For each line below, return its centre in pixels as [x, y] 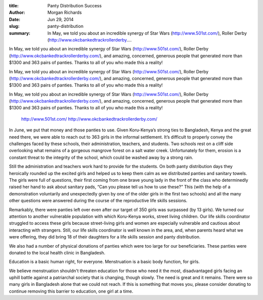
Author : [17, 13]
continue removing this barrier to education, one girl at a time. [71, 291]
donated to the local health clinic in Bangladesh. [57, 253]
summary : [20, 33]
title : [14, 6]
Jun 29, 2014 [61, 19]
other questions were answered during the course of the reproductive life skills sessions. [98, 201]
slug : [14, 26]
